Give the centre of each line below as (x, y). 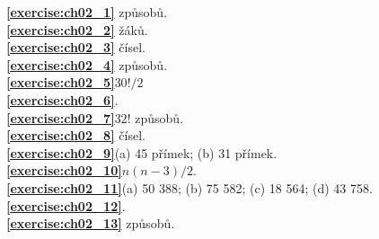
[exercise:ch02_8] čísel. (76, 135)
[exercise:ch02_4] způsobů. (87, 64)
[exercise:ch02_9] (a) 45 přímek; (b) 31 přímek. (142, 152)
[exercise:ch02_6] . (62, 99)
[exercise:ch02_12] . (66, 205)
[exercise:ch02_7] (61, 117)
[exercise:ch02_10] (64, 170)
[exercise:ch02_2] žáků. (77, 29)
